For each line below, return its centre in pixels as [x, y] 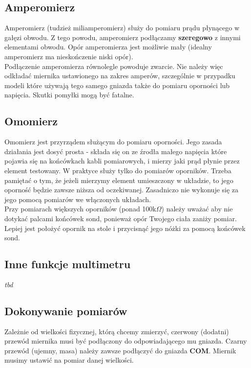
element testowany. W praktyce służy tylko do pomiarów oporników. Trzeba [118, 170]
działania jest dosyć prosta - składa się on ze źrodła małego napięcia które [116, 151]
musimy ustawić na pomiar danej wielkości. [69, 360]
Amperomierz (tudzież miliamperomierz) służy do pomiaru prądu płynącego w [122, 28]
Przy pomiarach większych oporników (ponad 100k [80, 209]
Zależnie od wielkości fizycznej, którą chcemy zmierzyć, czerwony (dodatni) [117, 331]
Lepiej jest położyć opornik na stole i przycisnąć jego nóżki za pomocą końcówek [125, 228]
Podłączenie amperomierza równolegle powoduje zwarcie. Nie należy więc [114, 66]
